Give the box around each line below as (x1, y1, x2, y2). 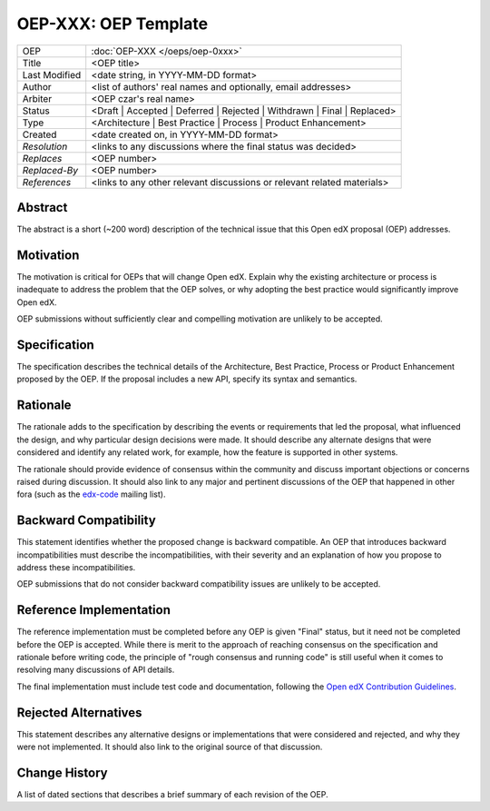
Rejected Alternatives (16, 705, 142, 720)
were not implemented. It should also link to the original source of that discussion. (16, 741, 323, 753)
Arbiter (22, 92, 53, 104)
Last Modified (22, 68, 82, 81)
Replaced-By (22, 163, 79, 176)
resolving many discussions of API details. (16, 664, 175, 676)
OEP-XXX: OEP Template (16, 14, 209, 34)
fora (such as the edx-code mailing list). (16, 489, 166, 499)
